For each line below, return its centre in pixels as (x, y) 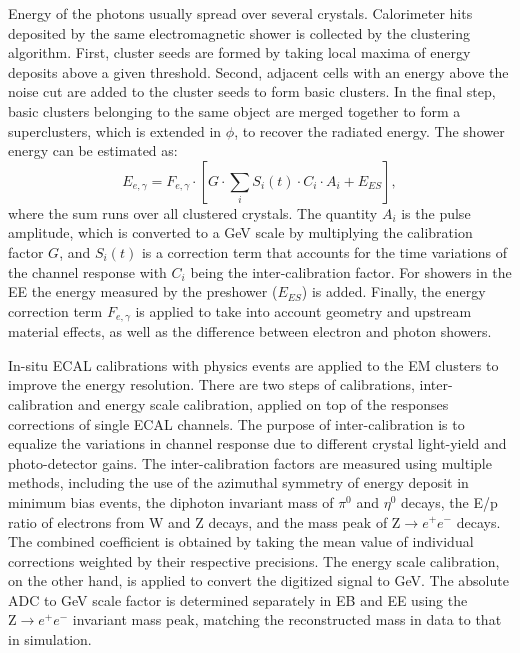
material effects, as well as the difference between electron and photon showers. (250, 331)
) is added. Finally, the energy (393, 291)
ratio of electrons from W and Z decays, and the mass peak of (198, 521)
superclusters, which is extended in (115, 130)
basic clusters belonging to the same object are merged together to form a (234, 110)
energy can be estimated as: (93, 150)
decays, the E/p (449, 501)
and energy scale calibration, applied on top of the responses (263, 403)
